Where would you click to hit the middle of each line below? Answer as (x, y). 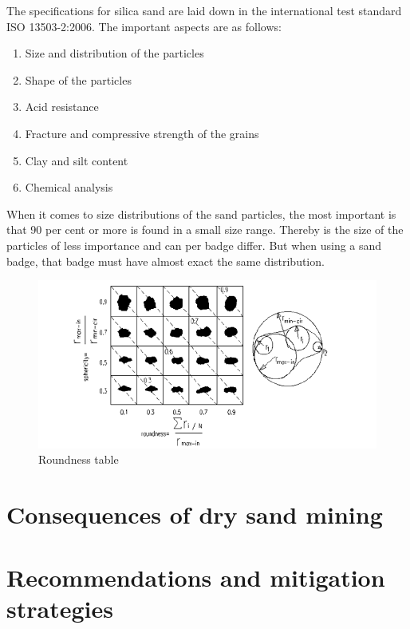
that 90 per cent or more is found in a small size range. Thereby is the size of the (205, 229)
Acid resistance (62, 107)
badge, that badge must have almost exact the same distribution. (166, 261)
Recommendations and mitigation (196, 577)
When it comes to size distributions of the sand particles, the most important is (201, 214)
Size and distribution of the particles (114, 53)
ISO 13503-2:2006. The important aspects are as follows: (144, 26)
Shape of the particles (78, 79)
